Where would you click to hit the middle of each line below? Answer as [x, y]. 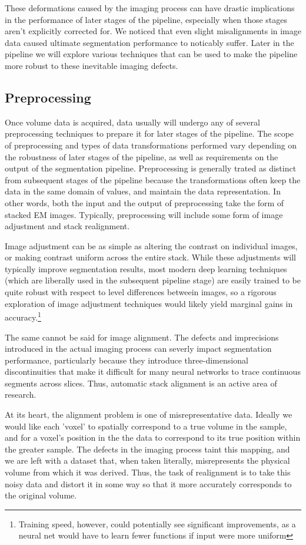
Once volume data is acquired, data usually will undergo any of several [132, 122]
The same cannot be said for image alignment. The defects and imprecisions [142, 337]
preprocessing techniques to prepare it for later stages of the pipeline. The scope [149, 133]
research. [21, 394]
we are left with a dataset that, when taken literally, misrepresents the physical [147, 460]
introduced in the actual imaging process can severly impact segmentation [138, 349]
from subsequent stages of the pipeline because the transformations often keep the [153, 179]
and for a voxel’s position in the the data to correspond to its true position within [153, 437]
